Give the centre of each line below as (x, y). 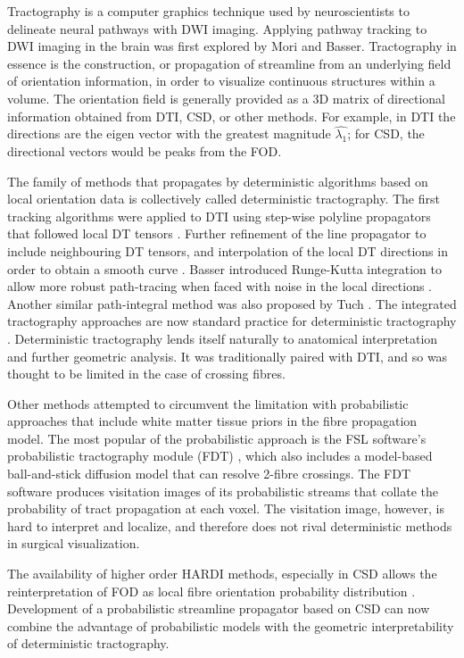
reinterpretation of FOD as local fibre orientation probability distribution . (211, 591)
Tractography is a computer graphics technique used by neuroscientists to (208, 11)
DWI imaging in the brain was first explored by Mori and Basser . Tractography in (232, 46)
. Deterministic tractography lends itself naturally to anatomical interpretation (223, 338)
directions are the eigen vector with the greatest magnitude (169, 133)
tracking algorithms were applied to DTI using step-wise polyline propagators (219, 216)
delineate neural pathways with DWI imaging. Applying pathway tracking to (217, 28)
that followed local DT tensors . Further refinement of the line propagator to (217, 233)
